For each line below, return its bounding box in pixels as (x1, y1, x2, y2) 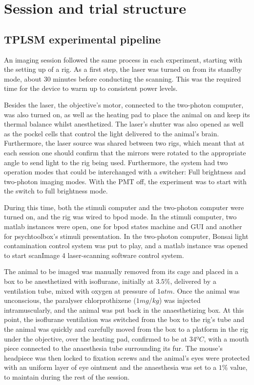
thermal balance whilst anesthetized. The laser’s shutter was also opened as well (4, 119, 244, 129)
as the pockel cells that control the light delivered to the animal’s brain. (4, 128, 219, 138)
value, (230, 362, 248, 372)
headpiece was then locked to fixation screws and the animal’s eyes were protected (4, 352, 250, 363)
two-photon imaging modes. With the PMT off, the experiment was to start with (4, 176, 247, 186)
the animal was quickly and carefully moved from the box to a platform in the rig (4, 324, 248, 334)
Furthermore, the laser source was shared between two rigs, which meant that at (4, 138, 245, 148)
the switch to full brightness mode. (4, 186, 108, 196)
